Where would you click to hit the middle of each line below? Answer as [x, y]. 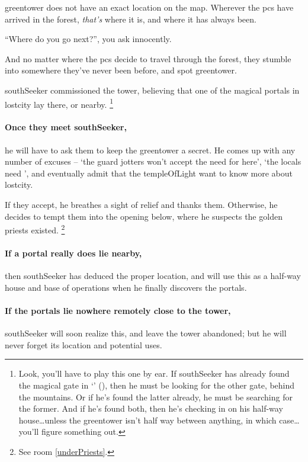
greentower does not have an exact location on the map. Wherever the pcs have [149, 7]
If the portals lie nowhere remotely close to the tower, [118, 310]
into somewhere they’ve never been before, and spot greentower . [121, 70]
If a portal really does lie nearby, [73, 253]
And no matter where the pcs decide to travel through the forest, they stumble [148, 58]
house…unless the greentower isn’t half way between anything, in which [147, 420]
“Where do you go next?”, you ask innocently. [88, 39]
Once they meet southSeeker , [66, 127]
